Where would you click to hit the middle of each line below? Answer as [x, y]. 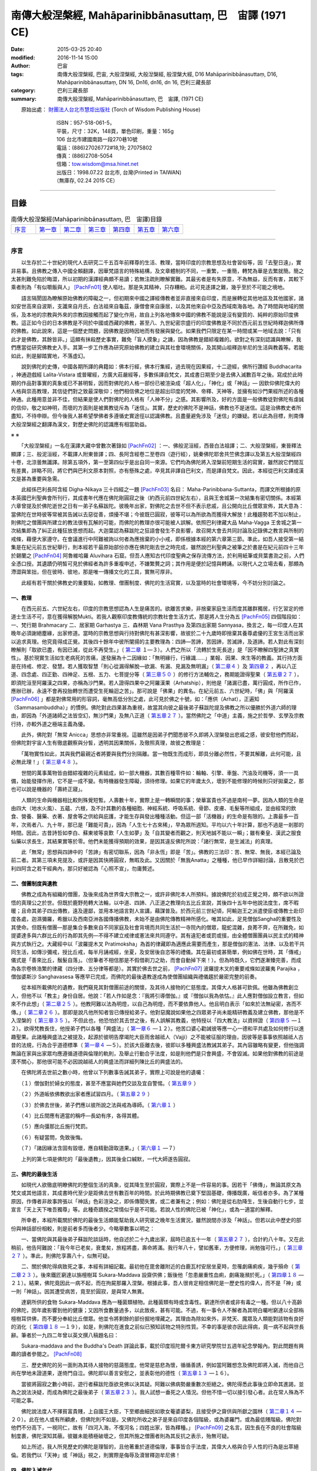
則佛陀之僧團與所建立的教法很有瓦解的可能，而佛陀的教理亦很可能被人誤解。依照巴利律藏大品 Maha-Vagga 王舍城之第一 [156, 522]
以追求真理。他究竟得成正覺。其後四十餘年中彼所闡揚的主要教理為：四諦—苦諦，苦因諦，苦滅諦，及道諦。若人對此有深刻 [157, 641]
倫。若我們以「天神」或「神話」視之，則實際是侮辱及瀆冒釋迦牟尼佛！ [96, 1455]
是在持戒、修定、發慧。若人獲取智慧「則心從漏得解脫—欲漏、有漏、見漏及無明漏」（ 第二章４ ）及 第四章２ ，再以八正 [154, 666]
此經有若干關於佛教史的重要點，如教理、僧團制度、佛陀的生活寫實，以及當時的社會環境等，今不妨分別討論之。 [155, 583]
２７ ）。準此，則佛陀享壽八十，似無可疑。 [62, 1256]
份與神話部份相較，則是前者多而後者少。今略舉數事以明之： [83, 1228]
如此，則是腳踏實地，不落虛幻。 [49, 355]
